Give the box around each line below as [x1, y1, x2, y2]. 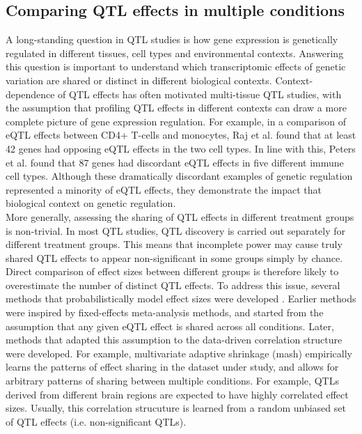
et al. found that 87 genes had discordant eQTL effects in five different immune [6, 155, 344, 169]
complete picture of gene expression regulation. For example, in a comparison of [6, 114, 347, 128]
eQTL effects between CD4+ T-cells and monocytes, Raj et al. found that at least [6, 127, 356, 142]
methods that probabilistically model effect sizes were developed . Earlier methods [6, 291, 356, 306]
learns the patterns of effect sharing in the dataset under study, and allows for [6, 359, 339, 374]
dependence [6, 86, 55, 101]
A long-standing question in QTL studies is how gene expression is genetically [6, 32, 338, 47]
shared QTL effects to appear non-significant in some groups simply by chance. [6, 250, 343, 265]
